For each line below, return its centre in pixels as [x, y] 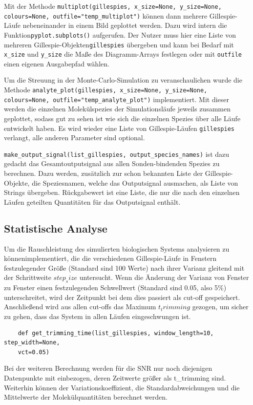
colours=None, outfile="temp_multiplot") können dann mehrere [106, 15]
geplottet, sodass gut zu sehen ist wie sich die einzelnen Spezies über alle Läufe [122, 118]
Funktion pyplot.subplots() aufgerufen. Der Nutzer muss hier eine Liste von [120, 34]
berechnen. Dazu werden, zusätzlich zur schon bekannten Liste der [104, 173]
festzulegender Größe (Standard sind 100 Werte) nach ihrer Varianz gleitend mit [124, 267]
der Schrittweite [28, 277]
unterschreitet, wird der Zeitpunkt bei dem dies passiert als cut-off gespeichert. [122, 297]
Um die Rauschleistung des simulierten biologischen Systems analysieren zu [117, 248]
